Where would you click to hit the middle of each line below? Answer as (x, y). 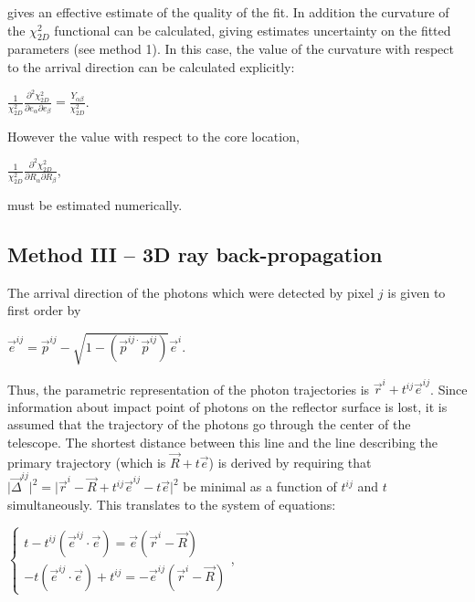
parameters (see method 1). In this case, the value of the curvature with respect (231, 49)
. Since (449, 389)
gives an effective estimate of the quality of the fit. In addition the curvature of (228, 12)
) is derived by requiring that (290, 462)
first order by (44, 310)
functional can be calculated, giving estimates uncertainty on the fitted (253, 30)
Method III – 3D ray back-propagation (195, 254)
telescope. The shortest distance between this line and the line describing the (223, 443)
